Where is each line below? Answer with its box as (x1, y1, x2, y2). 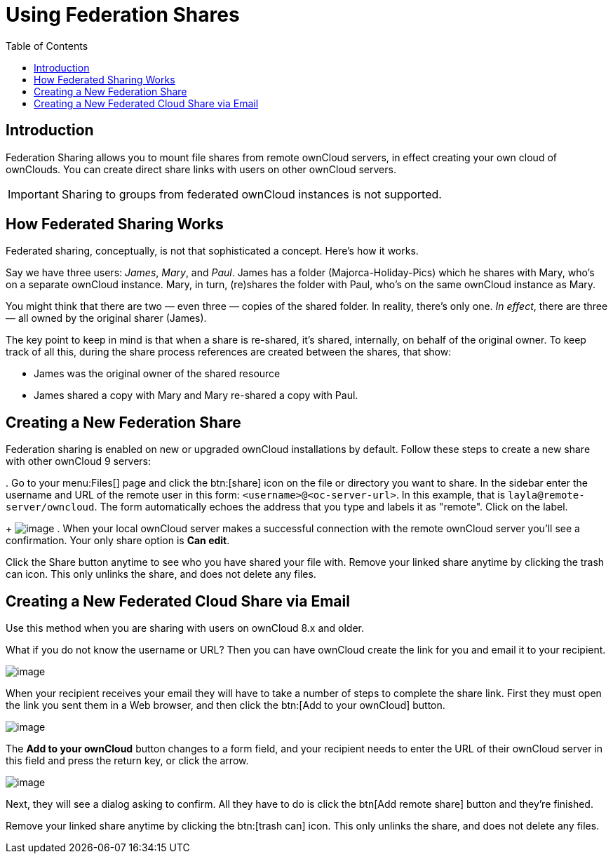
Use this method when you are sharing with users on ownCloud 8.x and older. (6, 622, 364, 635)
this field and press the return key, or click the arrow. (6, 755, 249, 767)
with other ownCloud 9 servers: (6, 455, 151, 468)
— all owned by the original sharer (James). (6, 312, 207, 325)
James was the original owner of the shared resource (34, 367, 281, 380)
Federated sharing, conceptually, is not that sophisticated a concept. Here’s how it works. (6, 245, 419, 257)
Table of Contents (6, 39, 88, 52)
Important (8, 187, 59, 201)
